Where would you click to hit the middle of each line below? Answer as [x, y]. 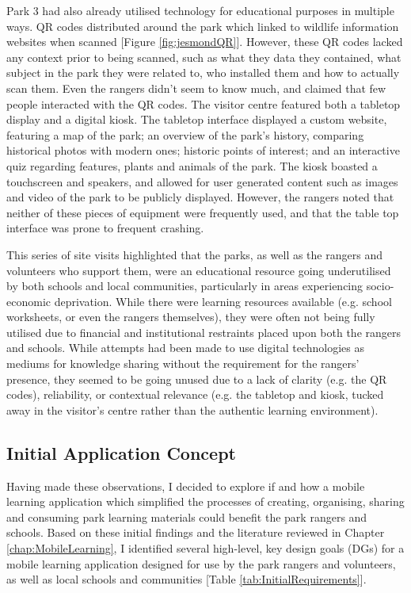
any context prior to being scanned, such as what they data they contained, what [204, 57]
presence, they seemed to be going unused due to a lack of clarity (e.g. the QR [197, 379]
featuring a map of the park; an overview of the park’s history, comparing [185, 134]
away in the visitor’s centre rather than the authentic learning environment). [192, 409]
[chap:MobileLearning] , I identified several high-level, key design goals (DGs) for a [205, 548]
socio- [380, 286]
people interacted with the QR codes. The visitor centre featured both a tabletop [204, 103]
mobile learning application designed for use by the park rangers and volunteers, [201, 563]
